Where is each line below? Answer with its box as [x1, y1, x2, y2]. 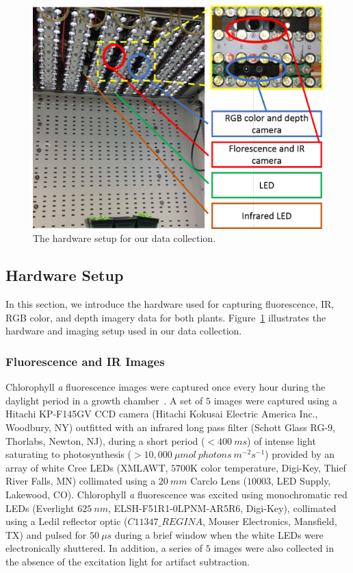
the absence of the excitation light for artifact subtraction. [5, 554, 250, 568]
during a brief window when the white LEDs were [114, 527, 324, 541]
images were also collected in [213, 541, 334, 555]
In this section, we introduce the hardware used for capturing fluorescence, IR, [5, 297, 335, 311]
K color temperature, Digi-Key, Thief [190, 460, 346, 474]
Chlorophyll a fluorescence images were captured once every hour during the [5, 380, 326, 394]
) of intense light [247, 433, 316, 448]
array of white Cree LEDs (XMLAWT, [5, 460, 168, 474]
